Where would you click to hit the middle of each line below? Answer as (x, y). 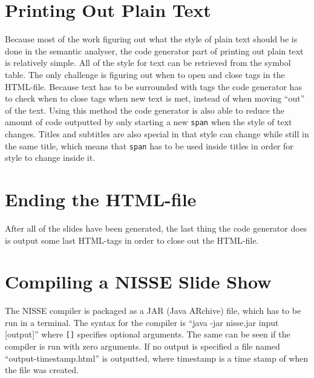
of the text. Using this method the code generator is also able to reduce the (145, 110)
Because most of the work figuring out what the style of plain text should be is (151, 39)
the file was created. (42, 370)
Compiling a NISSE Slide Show (138, 282)
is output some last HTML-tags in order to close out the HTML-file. (132, 240)
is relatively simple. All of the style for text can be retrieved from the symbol (148, 63)
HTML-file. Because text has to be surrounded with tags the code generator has (153, 86)
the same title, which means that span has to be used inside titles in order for (149, 145)
